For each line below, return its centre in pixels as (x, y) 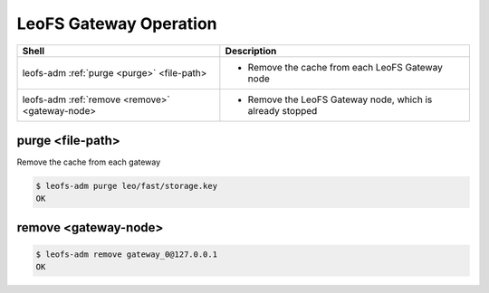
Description (251, 51)
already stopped (283, 110)
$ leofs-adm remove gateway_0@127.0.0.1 (126, 255)
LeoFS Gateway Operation (117, 24)
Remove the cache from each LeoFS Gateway (345, 67)
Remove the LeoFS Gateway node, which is (340, 99)
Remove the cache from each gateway (89, 162)
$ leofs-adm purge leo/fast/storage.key (126, 186)
